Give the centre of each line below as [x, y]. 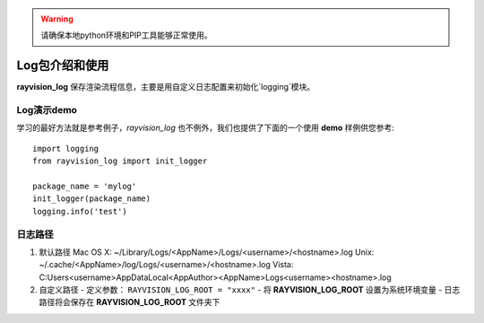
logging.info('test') [80, 211]
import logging [66, 148]
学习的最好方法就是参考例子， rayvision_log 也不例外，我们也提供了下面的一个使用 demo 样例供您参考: [205, 128]
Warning [57, 19]
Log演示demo [47, 110]
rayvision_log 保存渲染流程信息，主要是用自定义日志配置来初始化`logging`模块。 [166, 87]
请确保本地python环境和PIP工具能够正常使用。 [126, 35]
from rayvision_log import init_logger [120, 161]
